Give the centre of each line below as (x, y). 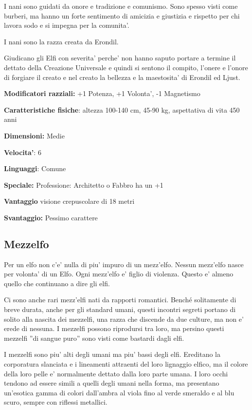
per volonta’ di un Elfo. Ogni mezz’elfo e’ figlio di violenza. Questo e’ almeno (119, 274)
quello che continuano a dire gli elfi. (57, 283)
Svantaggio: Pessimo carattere (51, 217)
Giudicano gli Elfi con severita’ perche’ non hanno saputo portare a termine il (120, 58)
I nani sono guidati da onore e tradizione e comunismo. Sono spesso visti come (121, 6)
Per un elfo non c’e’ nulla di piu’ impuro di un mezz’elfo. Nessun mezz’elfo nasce (124, 264)
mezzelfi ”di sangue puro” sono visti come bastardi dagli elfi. (94, 338)
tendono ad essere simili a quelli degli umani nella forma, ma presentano (112, 383)
